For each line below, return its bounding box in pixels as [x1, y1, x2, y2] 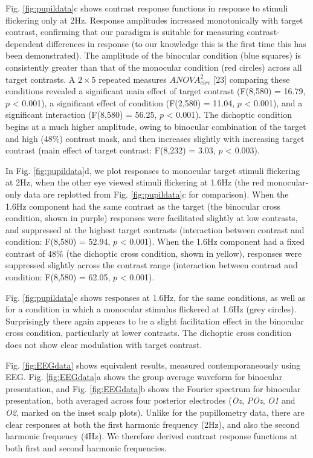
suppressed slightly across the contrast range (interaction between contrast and [5, 259, 298, 271]
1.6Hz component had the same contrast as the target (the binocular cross [5, 199, 281, 212]
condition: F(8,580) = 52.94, [5, 235, 111, 248]
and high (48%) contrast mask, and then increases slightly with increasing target [5, 132, 305, 144]
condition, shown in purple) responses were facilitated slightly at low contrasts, [5, 211, 298, 224]
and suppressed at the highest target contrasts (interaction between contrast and [5, 223, 305, 236]
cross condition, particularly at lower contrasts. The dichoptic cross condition [5, 326, 292, 339]
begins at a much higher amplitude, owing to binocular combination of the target [5, 120, 306, 132]
